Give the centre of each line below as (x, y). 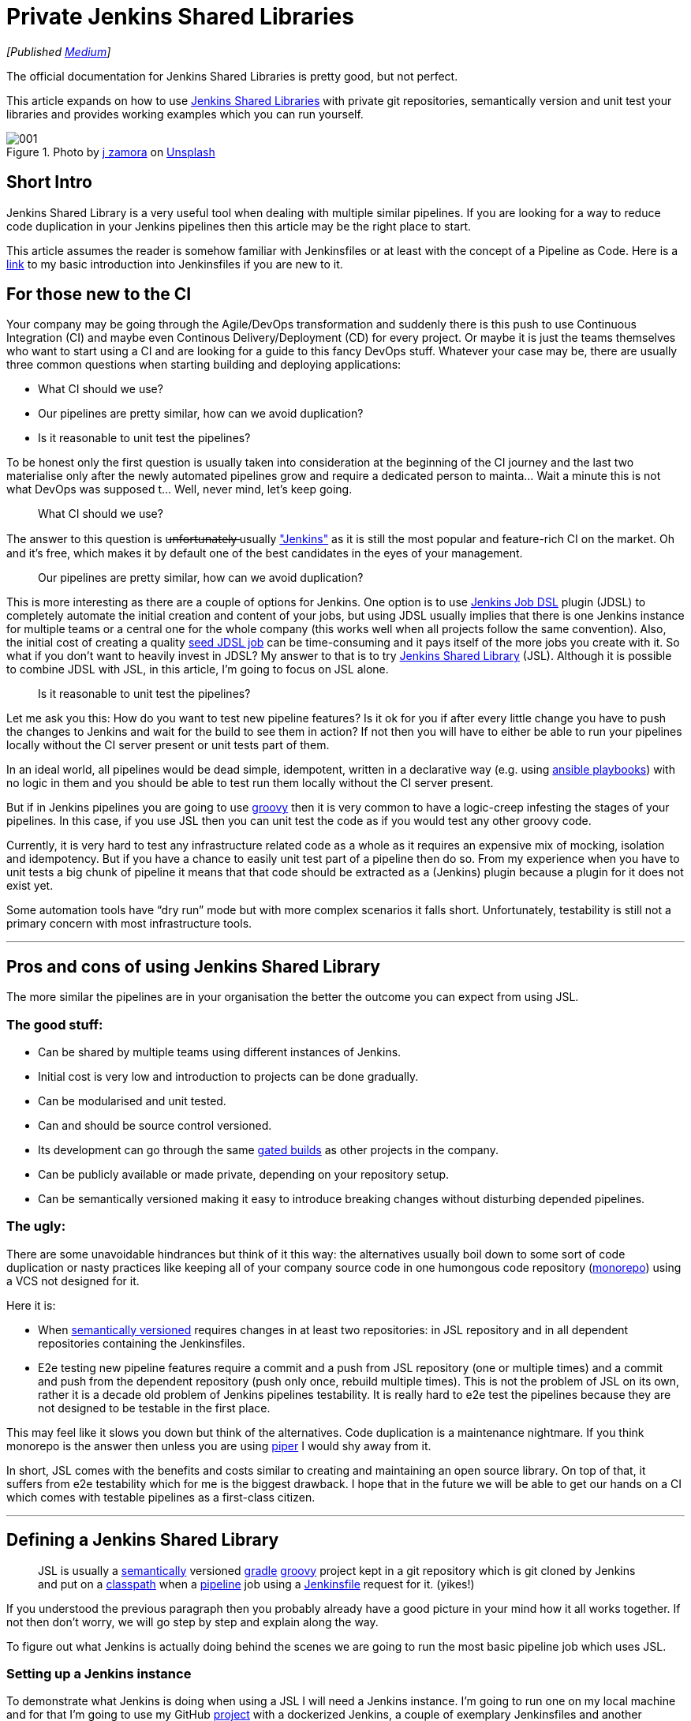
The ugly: (36, 1226)
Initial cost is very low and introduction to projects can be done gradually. (228, 1077)
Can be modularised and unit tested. (132, 1101)
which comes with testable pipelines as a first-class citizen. (161, 1497)
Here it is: (31, 1305)
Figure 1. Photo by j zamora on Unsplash (111, 152)
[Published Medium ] (59, 51)
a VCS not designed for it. (73, 1280)
